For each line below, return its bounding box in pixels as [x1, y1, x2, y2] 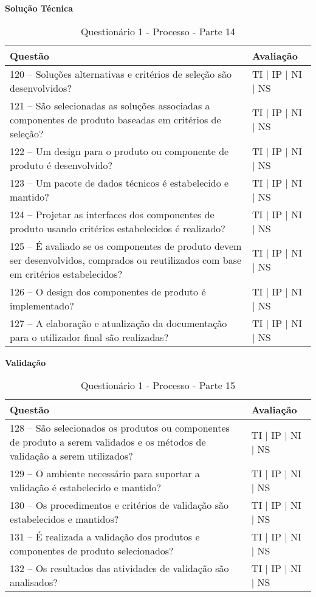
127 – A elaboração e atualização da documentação [10, 316, 227, 330]
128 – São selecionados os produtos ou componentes [10, 421, 230, 435]
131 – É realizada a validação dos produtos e [10, 530, 200, 544]
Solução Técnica [5, 2, 74, 14]
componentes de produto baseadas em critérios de [10, 112, 221, 126]
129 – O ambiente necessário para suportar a [10, 466, 200, 481]
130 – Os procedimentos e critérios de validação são [10, 498, 228, 512]
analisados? [10, 575, 58, 590]
